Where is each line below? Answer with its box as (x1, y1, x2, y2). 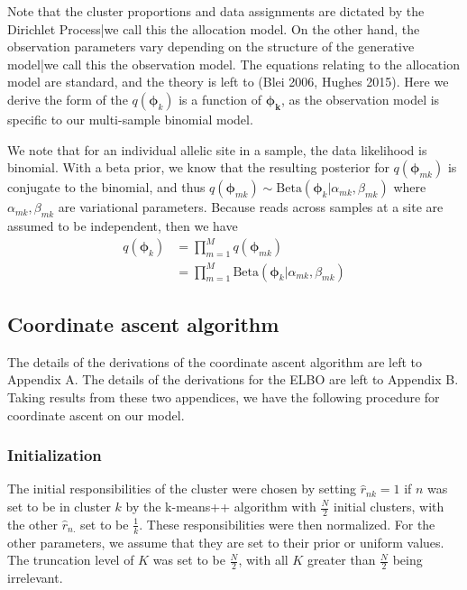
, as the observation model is (280, 89, 440, 108)
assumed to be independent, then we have (7, 216, 238, 235)
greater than (307, 550, 376, 569)
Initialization (7, 444, 102, 466)
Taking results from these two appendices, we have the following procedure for (7, 388, 440, 406)
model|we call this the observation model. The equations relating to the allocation (7, 54, 460, 73)
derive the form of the (7, 89, 128, 108)
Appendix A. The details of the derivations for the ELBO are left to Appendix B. (7, 370, 459, 389)
